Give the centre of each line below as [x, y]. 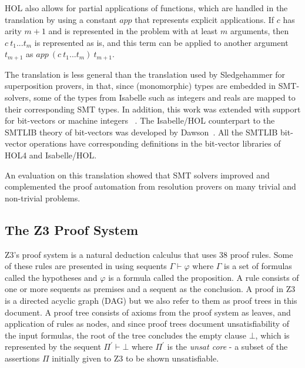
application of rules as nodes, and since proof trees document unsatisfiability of [147, 324]
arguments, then [259, 31]
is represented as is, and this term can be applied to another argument [161, 42]
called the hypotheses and [51, 277]
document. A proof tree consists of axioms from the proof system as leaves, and [148, 312]
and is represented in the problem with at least [133, 31]
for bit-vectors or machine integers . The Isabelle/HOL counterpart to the [140, 120]
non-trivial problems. [43, 198]
